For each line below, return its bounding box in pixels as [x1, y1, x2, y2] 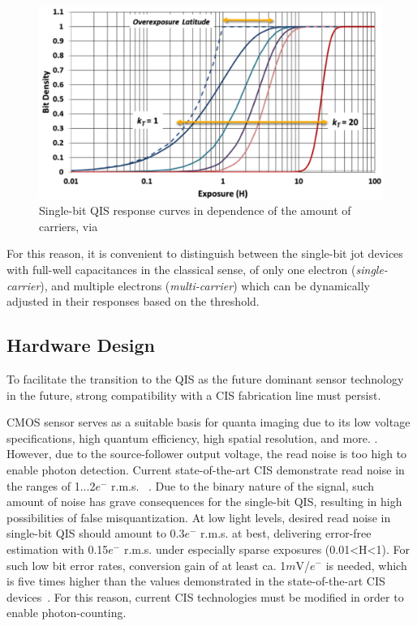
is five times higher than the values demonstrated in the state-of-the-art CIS [6, 572, 385, 590]
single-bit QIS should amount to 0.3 [6, 525, 185, 542]
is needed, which [325, 556, 407, 573]
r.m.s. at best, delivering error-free [200, 525, 372, 542]
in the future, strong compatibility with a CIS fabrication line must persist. [6, 386, 381, 403]
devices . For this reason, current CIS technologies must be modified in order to [6, 588, 404, 605]
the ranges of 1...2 [6, 477, 96, 494]
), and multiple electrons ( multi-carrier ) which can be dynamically [40, 277, 370, 294]
